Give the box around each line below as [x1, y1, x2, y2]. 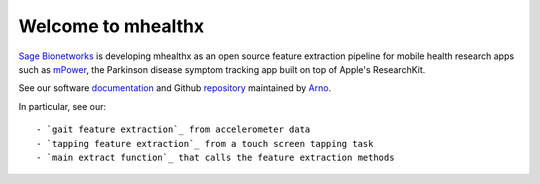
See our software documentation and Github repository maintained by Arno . [18, 82, 332, 94]
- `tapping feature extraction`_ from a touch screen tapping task [36, 138, 374, 149]
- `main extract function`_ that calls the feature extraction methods [36, 151, 395, 163]
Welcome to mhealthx [18, 15, 205, 37]
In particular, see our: [18, 100, 107, 112]
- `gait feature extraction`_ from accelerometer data [36, 124, 311, 135]
